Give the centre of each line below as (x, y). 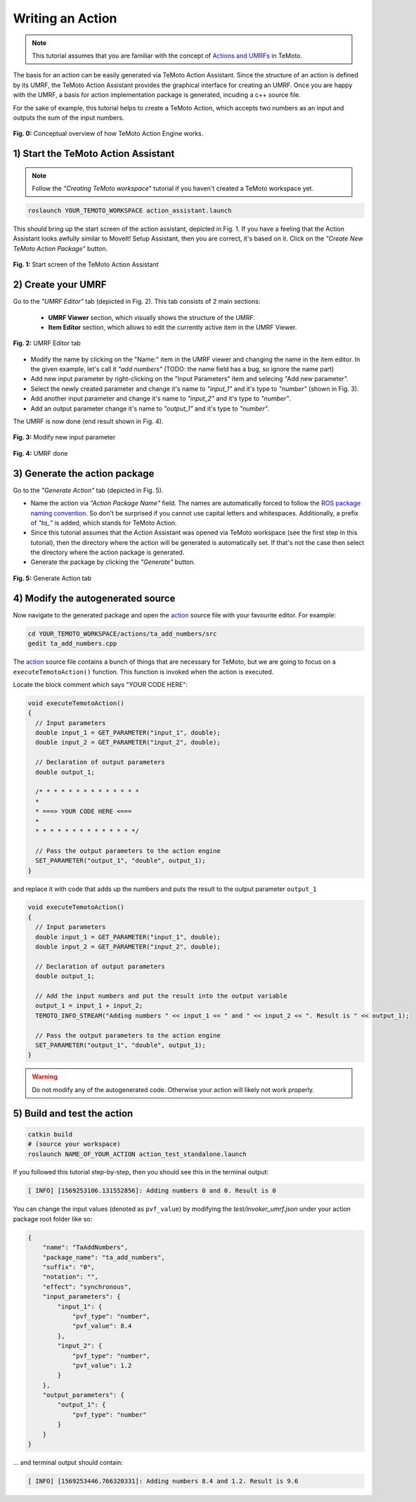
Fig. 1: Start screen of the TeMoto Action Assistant (86, 264)
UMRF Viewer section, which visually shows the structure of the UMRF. (152, 317)
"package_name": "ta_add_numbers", (104, 1257)
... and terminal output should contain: (68, 1463)
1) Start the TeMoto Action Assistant (94, 154)
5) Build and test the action (73, 1113)
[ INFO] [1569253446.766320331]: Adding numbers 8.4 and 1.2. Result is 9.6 (163, 1481)
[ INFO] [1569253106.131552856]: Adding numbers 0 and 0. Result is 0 (152, 1191)
